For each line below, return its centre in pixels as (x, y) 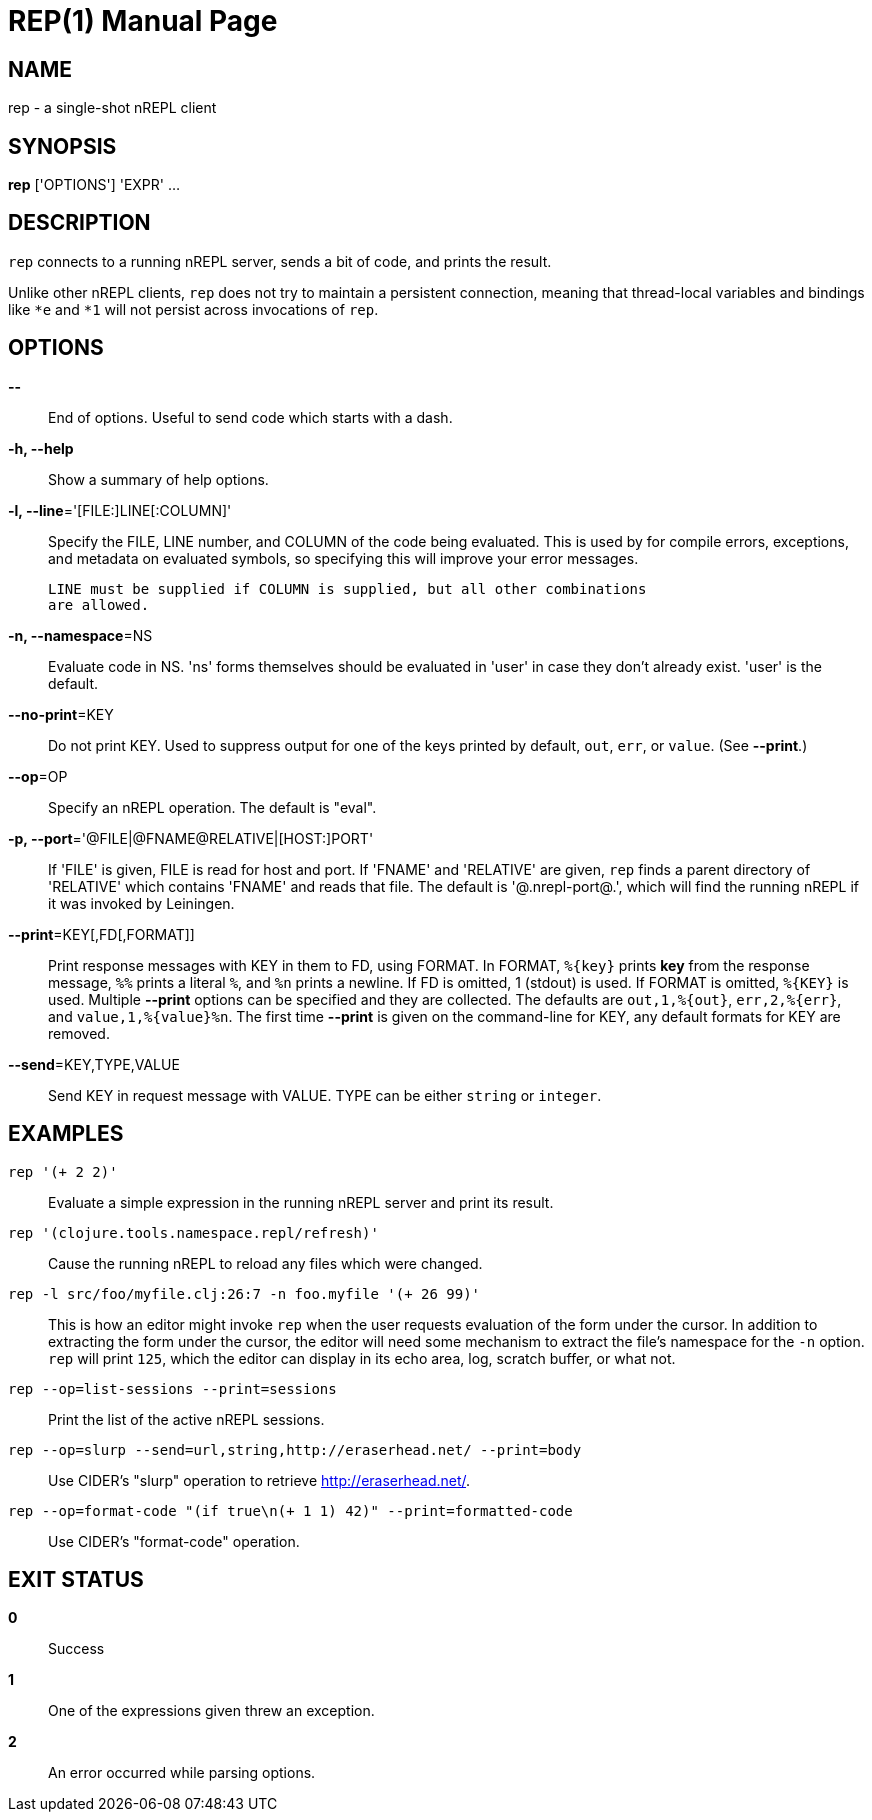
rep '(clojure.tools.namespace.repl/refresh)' (193, 1232)
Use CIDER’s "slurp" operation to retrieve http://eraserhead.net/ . (259, 1480)
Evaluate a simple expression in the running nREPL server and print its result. (301, 1202)
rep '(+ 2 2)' (63, 1171)
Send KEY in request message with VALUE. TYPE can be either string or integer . (325, 1095)
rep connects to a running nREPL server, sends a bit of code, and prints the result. (280, 261)
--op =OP (38, 776)
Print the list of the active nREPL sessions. (186, 1419)
